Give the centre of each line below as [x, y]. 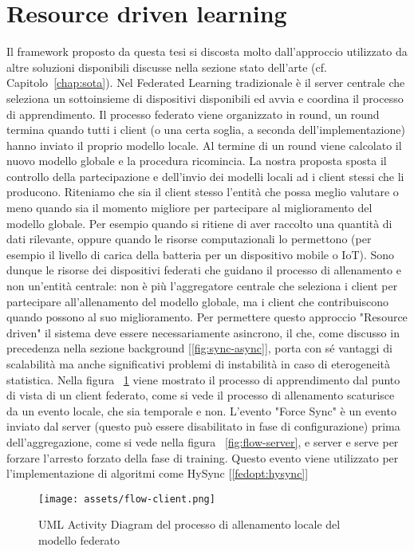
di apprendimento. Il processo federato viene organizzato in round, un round [193, 114]
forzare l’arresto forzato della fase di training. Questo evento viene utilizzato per [203, 457]
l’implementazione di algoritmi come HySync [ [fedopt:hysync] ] [158, 473]
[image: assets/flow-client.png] [127, 499]
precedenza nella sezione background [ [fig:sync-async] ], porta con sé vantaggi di [199, 348]
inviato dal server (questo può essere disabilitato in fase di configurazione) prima [203, 426]
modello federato [79, 540]
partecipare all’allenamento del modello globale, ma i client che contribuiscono [197, 301]
